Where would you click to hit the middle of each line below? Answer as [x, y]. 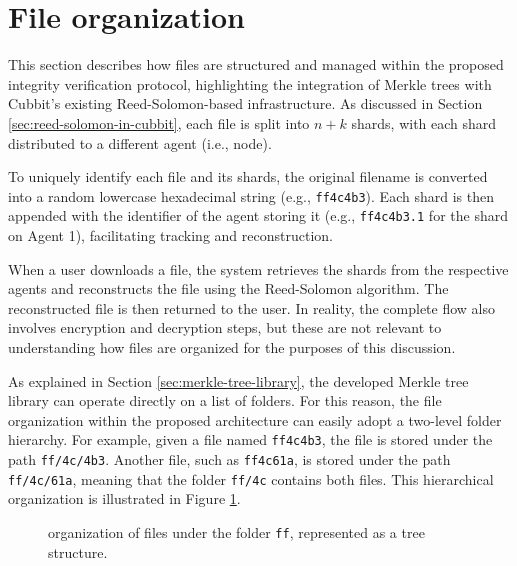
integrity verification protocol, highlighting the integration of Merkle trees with [250, 83]
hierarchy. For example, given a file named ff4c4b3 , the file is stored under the [250, 439]
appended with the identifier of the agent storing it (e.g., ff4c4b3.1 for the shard [258, 215]
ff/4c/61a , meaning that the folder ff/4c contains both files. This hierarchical [251, 478]
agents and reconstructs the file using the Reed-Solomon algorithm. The [228, 288]
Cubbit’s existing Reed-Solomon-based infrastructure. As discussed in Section [245, 103]
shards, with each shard [424, 122]
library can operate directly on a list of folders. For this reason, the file [225, 400]
